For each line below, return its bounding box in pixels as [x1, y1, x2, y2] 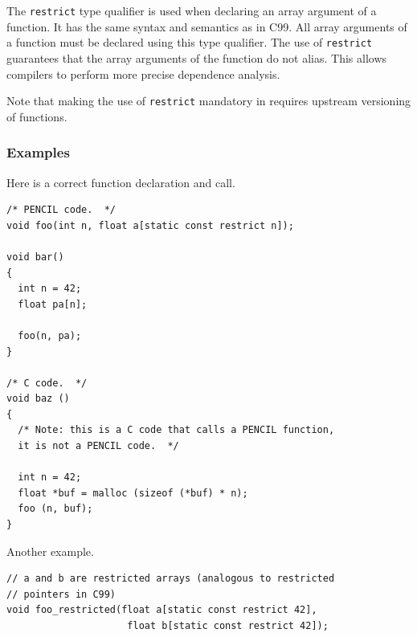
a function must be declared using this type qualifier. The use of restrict [6, 34, 373, 51]
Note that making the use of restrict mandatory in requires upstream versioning [6, 92, 411, 109]
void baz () [6, 393, 70, 405]
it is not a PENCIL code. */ [18, 440, 179, 452]
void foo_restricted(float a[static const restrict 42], [6, 604, 317, 616]
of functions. [6, 108, 67, 125]
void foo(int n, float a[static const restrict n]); [6, 219, 294, 231]
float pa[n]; [18, 298, 88, 310]
